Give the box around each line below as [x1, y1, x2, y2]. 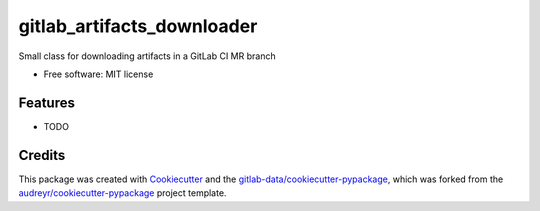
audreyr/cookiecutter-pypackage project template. [18, 187, 227, 199]
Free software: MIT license [43, 68, 154, 80]
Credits [18, 146, 66, 164]
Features [18, 94, 75, 111]
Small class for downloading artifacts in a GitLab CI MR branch [18, 50, 276, 62]
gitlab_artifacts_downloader [18, 15, 258, 37]
